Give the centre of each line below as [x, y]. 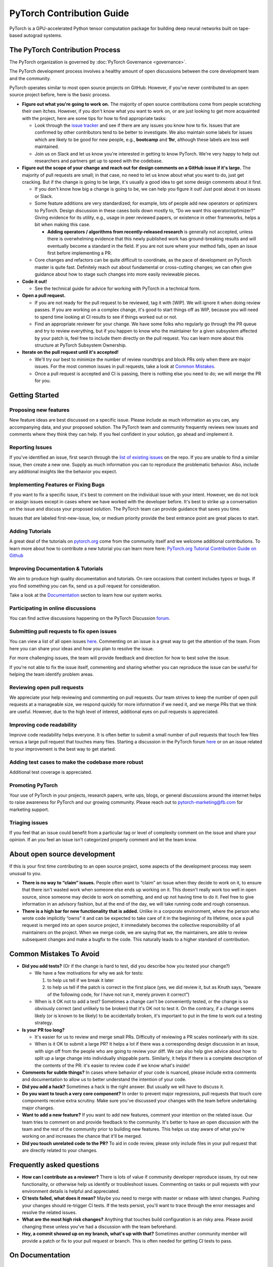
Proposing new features [39, 409]
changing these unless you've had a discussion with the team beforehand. [99, 1226]
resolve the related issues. [49, 1213]
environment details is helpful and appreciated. [71, 1191]
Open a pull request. [44, 295]
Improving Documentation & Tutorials [56, 569]
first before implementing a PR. [80, 253]
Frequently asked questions [54, 1165]
